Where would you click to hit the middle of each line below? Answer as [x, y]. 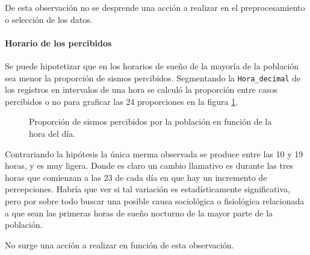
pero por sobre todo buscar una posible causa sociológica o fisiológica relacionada [155, 200]
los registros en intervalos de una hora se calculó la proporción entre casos [141, 90]
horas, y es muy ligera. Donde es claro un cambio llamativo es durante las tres [149, 165]
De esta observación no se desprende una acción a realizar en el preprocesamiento [155, 7]
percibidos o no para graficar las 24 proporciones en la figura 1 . [122, 101]
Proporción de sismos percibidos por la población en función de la [150, 121]
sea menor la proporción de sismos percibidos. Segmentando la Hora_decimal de [153, 77]
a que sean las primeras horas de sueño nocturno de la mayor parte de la [139, 212]
